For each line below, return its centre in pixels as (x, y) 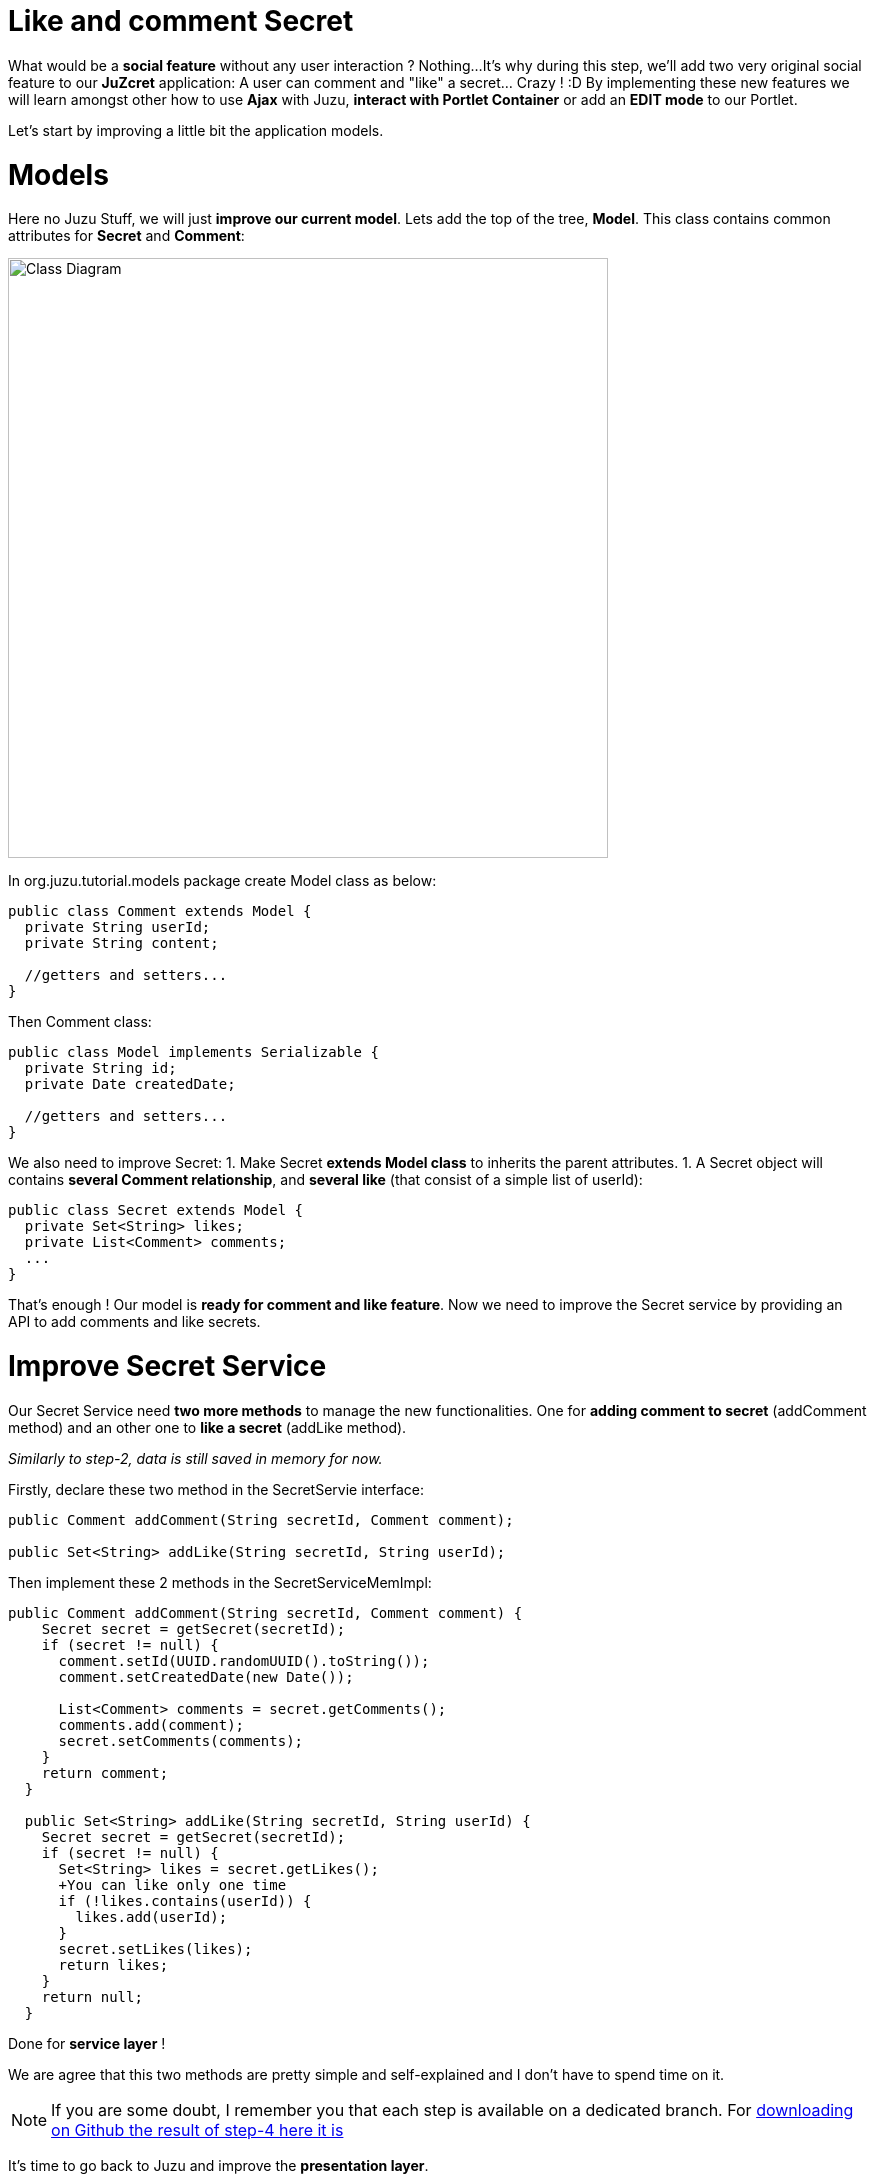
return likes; (113, 1964)
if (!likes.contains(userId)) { (185, 1900)
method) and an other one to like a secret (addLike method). (207, 1427)
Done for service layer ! (87, 2043)
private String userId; (117, 927)
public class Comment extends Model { (160, 911)
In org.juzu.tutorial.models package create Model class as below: (222, 881)
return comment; (105, 1772)
